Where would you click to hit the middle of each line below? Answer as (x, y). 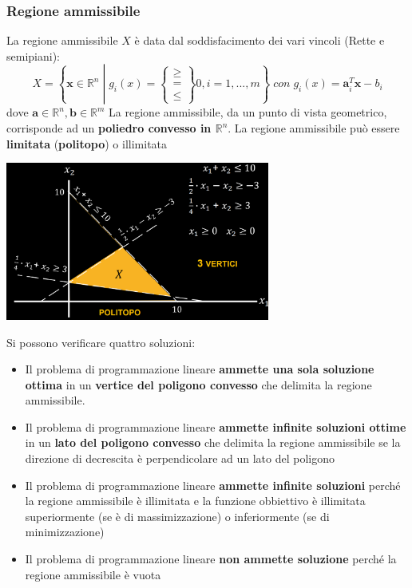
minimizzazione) (65, 532)
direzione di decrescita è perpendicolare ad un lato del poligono (180, 458)
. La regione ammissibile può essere (314, 128)
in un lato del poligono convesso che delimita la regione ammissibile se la (213, 442)
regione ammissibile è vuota (93, 574)
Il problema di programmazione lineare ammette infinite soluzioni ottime (216, 426)
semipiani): (33, 55)
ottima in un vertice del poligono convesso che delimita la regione (198, 384)
